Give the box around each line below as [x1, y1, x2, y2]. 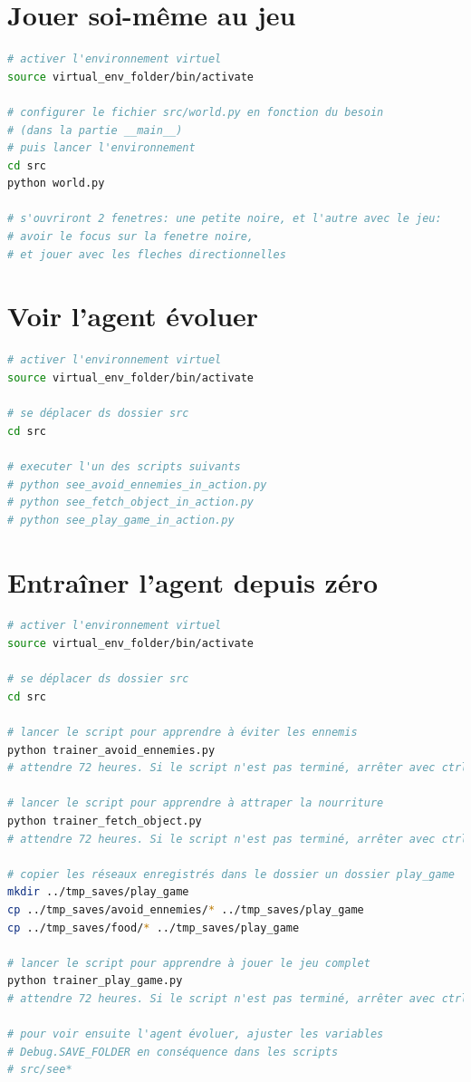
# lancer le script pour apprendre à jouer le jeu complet [7, 956, 370, 970]
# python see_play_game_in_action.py [7, 513, 235, 527]
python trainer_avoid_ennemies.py [7, 743, 216, 757]
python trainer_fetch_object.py [7, 814, 202, 827]
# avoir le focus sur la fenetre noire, [7, 230, 255, 244]
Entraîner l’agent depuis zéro [7, 563, 379, 600]
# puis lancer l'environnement [7, 141, 196, 155]
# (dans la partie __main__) [7, 123, 183, 137]
